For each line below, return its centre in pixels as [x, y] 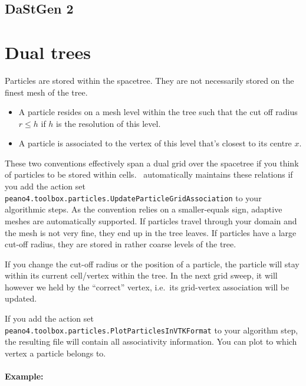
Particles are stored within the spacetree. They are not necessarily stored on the [149, 80]
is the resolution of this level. [108, 123]
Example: [24, 376]
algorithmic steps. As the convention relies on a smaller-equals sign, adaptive [144, 209]
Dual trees [48, 52]
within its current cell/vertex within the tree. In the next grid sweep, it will [141, 275]
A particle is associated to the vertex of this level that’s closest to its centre [155, 143]
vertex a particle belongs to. [55, 353]
